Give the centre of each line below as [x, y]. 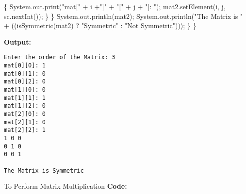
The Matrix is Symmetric [44, 170]
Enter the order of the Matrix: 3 [60, 57]
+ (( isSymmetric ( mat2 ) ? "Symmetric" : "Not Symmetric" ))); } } [100, 25]
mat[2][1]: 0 [25, 122]
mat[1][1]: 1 [25, 98]
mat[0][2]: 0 [25, 82]
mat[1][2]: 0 [25, 106]
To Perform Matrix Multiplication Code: [66, 186]
